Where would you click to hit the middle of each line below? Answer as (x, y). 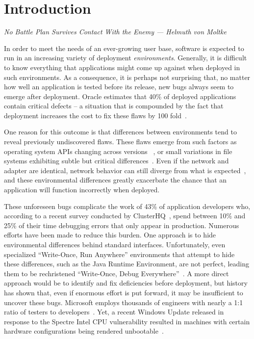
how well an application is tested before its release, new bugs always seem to (119, 87)
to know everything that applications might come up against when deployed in (122, 67)
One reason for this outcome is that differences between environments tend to (120, 132)
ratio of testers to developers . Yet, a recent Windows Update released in (114, 312)
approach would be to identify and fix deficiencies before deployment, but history (126, 283)
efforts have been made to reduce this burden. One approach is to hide (110, 235)
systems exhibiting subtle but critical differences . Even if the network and (116, 161)
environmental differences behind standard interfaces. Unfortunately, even (115, 244)
